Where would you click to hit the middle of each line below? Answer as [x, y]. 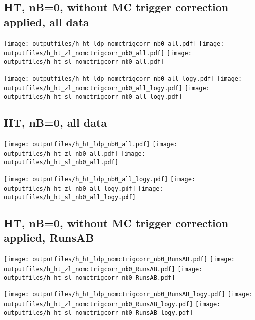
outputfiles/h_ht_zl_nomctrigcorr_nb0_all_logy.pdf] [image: [107, 88]
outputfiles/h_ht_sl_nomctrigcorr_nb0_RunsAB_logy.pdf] [99, 312]
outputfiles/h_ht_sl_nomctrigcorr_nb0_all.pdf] [84, 61]
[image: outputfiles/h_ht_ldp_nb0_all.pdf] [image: [91, 144]
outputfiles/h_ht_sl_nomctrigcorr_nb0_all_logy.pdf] [93, 96]
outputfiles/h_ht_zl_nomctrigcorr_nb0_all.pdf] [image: [98, 53]
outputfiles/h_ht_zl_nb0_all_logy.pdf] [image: [84, 189]
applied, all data [47, 22]
